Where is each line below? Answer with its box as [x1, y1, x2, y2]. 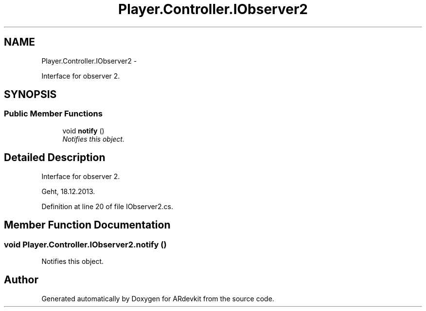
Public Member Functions [4, 109, 103, 119]
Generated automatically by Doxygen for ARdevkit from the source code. [41, 294, 274, 303]
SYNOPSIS [4, 88, 57, 101]
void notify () [62, 126, 105, 135]
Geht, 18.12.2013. [41, 187, 95, 196]
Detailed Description [4, 151, 106, 164]
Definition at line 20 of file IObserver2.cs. [41, 202, 173, 211]
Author [4, 274, 38, 286]
